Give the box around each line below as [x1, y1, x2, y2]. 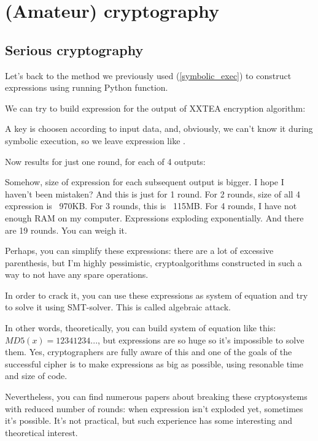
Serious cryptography [5, 40, 144, 59]
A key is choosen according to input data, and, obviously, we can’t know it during [5, 122, 313, 135]
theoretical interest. [5, 426, 78, 439]
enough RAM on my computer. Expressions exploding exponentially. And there [5, 211, 304, 224]
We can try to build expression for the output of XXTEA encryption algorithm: [5, 101, 306, 114]
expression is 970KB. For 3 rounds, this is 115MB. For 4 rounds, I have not [5, 199, 297, 212]
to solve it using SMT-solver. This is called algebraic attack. [5, 301, 231, 313]
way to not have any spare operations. [5, 268, 149, 281]
